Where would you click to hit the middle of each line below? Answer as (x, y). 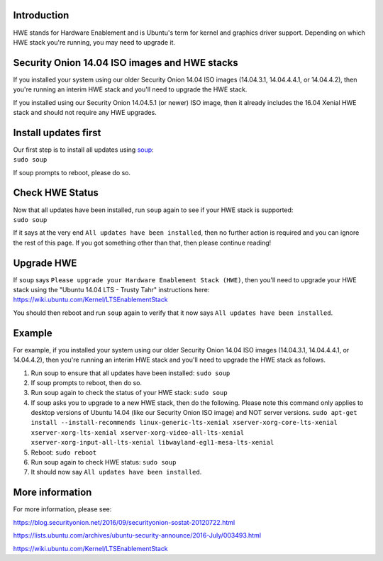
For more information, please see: (62, 509)
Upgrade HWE (45, 263)
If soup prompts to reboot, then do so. (86, 382)
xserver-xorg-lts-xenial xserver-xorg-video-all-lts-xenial (138, 432)
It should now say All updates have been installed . (116, 472)
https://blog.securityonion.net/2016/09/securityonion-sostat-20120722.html (124, 522)
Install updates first (57, 132)
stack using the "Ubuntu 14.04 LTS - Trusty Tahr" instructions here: (111, 290)
